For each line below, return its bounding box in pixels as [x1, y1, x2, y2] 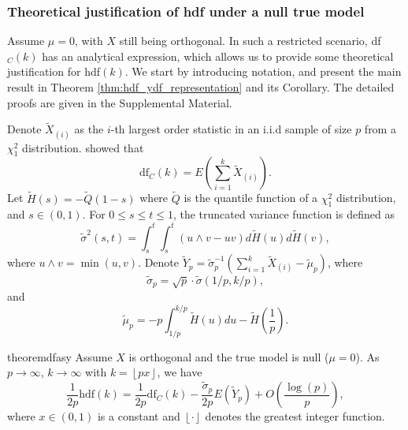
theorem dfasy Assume [7, 348, 113, 365]
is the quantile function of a [184, 189, 318, 206]
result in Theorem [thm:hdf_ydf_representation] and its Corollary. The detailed [7, 79, 395, 95]
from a [364, 121, 396, 137]
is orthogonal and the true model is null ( [128, 348, 329, 365]
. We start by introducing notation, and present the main [124, 63, 402, 80]
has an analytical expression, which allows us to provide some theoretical [42, 47, 394, 64]
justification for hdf [7, 63, 100, 80]
